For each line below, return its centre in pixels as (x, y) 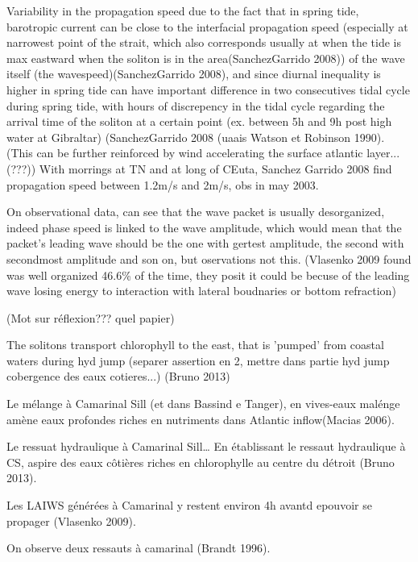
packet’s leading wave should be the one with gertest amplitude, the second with (205, 243)
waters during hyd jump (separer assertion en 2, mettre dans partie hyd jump (198, 360)
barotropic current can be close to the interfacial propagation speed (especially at (207, 26)
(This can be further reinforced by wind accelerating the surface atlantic (185, 153)
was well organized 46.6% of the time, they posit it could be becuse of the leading (208, 275)
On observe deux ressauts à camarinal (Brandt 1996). (139, 548)
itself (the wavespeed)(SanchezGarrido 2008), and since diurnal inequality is (194, 74)
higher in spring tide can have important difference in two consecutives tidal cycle (208, 89)
